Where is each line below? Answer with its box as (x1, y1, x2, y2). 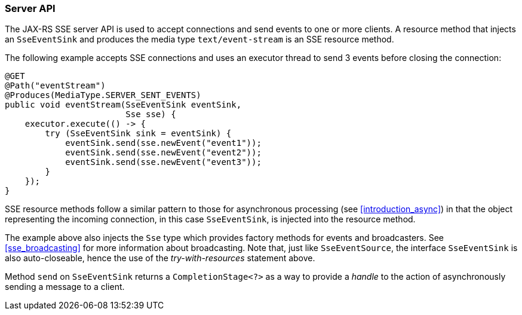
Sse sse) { (125, 109, 176, 120)
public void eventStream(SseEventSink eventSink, (5, 100, 242, 110)
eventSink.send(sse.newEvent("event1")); (65, 138, 262, 148)
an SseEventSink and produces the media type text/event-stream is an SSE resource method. (5, 34, 394, 45)
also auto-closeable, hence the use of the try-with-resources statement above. (5, 253, 315, 264)
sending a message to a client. (5, 282, 125, 292)
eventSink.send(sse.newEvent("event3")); (65, 157, 262, 167)
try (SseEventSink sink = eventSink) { (45, 129, 232, 139)
